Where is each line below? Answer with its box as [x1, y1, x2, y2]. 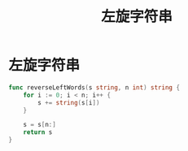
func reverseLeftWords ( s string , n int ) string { [8, 83, 181, 92]
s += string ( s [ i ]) [37, 98, 100, 106]
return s [23, 128, 53, 136]
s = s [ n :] [23, 121, 57, 129]
